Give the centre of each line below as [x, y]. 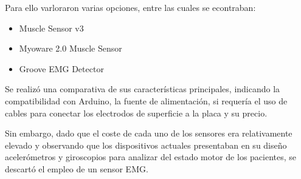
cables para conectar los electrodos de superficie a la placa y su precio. [136, 113]
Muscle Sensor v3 [51, 28]
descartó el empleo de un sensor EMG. [77, 168]
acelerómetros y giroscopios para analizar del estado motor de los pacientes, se [151, 157]
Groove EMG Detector [61, 68]
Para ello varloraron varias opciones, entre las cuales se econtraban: [130, 7]
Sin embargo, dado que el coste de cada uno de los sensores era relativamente [149, 133]
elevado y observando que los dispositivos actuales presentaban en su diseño [146, 145]
